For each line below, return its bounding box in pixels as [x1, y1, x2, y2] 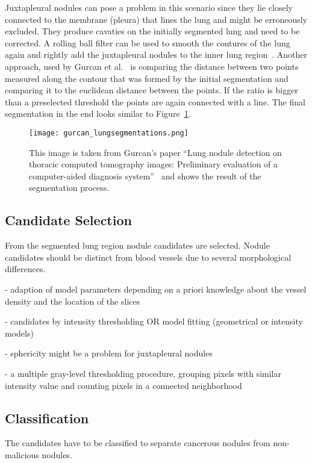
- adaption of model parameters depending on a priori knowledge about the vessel [5, 282, 307, 295]
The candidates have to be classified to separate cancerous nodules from [5, 437, 270, 449]
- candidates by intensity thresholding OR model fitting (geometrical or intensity [5, 315, 303, 328]
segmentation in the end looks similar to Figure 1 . [5, 107, 191, 120]
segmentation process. [29, 181, 110, 194]
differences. [5, 263, 46, 275]
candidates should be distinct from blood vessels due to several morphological [5, 250, 292, 263]
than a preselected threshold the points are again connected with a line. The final [5, 95, 305, 108]
